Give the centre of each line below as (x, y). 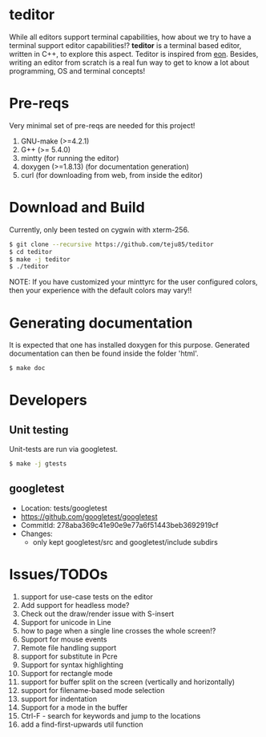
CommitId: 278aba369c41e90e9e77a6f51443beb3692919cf (119, 525)
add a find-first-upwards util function (82, 724)
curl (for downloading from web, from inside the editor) (112, 175)
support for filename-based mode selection (93, 690)
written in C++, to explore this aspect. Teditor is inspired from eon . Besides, (134, 54)
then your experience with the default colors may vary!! (101, 291)
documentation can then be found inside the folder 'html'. (104, 353)
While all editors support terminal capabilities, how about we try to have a (130, 37)
